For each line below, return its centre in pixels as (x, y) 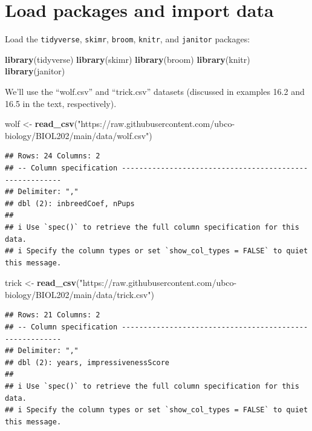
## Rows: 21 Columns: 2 (53, 315)
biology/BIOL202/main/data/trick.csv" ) (80, 294)
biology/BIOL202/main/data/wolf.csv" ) (79, 135)
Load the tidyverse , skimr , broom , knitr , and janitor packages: (128, 39)
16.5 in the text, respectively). (61, 103)
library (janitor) (35, 71)
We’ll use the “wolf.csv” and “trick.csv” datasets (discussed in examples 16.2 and (155, 91)
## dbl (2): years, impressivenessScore (87, 362)
